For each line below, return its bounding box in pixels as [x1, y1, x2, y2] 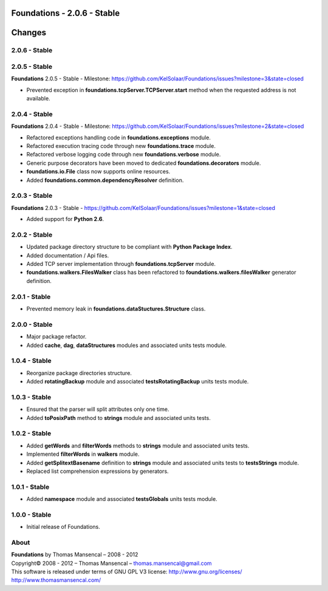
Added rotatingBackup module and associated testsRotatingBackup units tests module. [26, 378, 249, 385]
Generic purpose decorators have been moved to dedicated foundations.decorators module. [26, 159, 261, 167]
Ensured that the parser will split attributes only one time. [26, 405, 169, 413]
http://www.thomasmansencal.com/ [11, 576, 101, 584]
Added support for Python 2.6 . [26, 215, 104, 223]
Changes [11, 27, 47, 38]
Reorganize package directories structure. [26, 369, 132, 377]
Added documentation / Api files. [26, 251, 109, 259]
